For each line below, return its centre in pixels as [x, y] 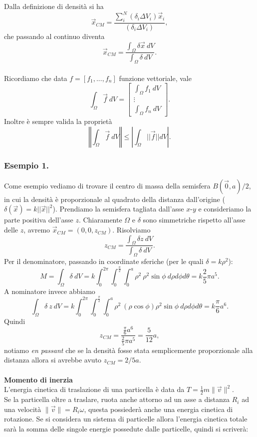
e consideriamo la [225, 209]
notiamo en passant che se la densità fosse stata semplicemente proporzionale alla [128, 350]
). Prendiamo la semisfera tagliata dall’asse [118, 209]
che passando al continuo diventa [54, 36]
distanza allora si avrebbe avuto [53, 360]
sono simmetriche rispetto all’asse [194, 220]
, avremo [37, 230]
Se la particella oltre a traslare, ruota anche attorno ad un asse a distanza [117, 399]
